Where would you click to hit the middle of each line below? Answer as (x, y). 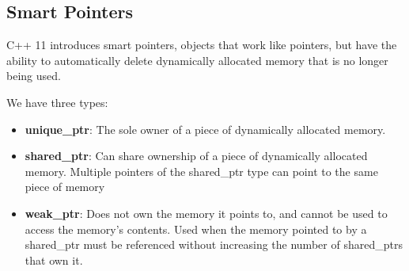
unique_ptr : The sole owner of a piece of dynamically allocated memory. (205, 129)
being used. (34, 76)
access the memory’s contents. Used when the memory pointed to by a (196, 229)
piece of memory (65, 187)
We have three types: (57, 102)
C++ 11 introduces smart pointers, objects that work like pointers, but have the (202, 45)
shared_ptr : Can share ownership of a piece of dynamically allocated (196, 156)
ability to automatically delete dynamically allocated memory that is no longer (197, 60)
